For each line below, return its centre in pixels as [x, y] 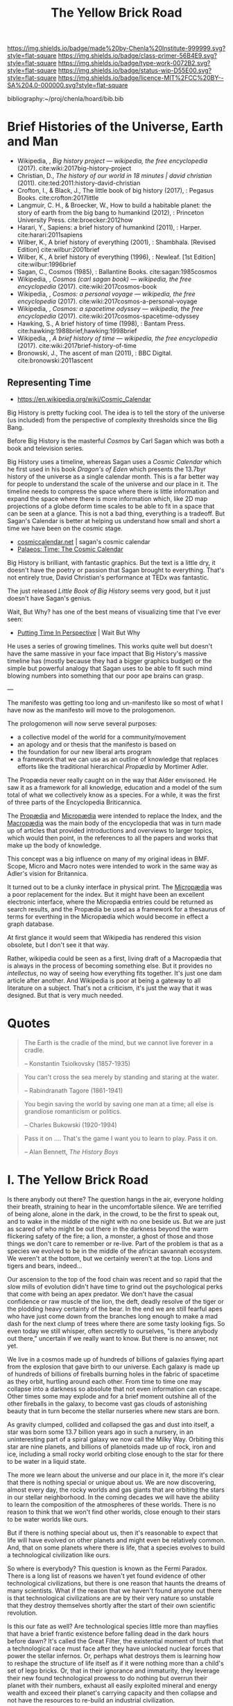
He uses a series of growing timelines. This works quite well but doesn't [110, 646]
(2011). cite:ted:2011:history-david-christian [79, 183]
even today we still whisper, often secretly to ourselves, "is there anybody [113, 1331]
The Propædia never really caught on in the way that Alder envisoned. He [112, 780]
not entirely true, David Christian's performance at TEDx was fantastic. [108, 577]
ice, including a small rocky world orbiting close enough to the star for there [115, 1454]
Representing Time [49, 382]
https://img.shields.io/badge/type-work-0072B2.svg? [134, 63]
